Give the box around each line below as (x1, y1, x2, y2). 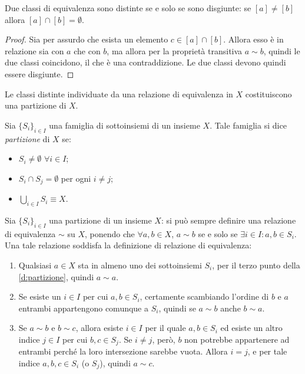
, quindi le (263, 44, 300, 57)
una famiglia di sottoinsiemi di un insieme (49, 119, 200, 131)
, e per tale (247, 345, 287, 357)
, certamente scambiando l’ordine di (140, 290, 269, 303)
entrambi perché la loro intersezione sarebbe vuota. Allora (18, 345, 228, 357)
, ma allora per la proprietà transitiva (107, 44, 243, 57)
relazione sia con (5, 44, 64, 57)
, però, (152, 333, 175, 345)
